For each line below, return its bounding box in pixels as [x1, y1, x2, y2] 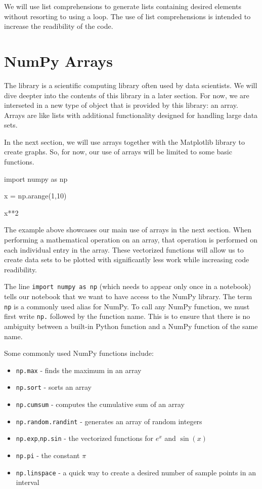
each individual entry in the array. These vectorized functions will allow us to [4, 244, 244, 255]
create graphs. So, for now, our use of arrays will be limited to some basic [4, 146, 232, 157]
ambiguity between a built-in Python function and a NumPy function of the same [4, 320, 258, 331]
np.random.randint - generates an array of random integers [16, 416, 202, 426]
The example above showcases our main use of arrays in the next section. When [4, 224, 251, 235]
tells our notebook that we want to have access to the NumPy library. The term [4, 291, 252, 302]
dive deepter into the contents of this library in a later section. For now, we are [4, 90, 249, 100]
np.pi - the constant [16, 450, 80, 461]
